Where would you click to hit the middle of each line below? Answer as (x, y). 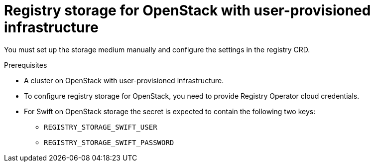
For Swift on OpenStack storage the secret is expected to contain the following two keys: (170, 111)
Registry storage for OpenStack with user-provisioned (187, 10)
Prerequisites (26, 65)
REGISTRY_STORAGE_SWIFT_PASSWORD (109, 142)
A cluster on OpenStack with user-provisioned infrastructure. (124, 80)
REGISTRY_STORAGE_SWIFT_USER (101, 127)
